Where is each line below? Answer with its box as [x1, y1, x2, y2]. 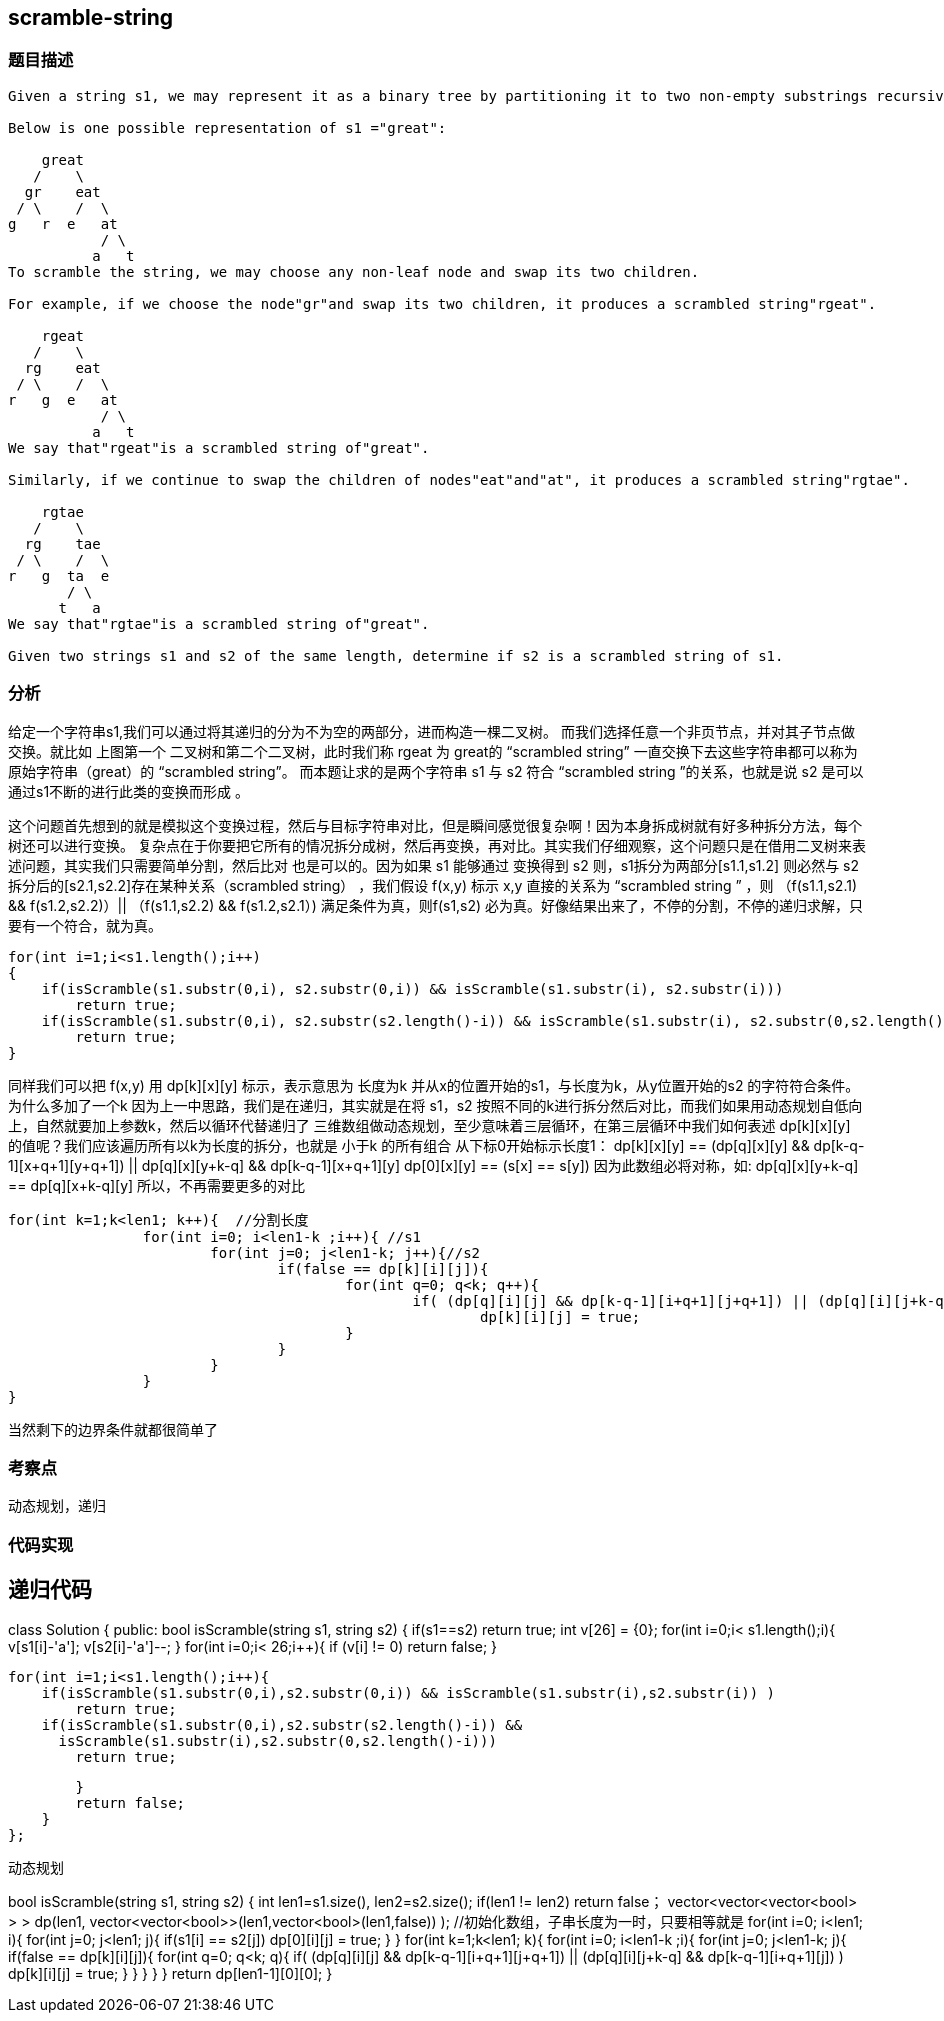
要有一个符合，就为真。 [8, 916, 162, 934]
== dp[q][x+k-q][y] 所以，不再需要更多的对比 [8, 1176, 306, 1194]
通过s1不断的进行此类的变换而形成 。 [8, 782, 250, 800]
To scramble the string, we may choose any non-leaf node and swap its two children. [8, 263, 700, 280]
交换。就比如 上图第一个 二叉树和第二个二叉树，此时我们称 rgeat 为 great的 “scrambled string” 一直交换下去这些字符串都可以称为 [8, 742, 858, 760]
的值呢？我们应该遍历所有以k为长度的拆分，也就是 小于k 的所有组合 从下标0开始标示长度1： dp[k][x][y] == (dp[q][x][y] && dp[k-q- [8, 1136, 865, 1154]
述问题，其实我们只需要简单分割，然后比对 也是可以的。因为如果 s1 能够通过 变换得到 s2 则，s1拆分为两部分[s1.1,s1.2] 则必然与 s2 [8, 856, 860, 874]
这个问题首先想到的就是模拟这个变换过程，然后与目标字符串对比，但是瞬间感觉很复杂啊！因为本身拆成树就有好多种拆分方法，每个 [8, 816, 862, 834]
